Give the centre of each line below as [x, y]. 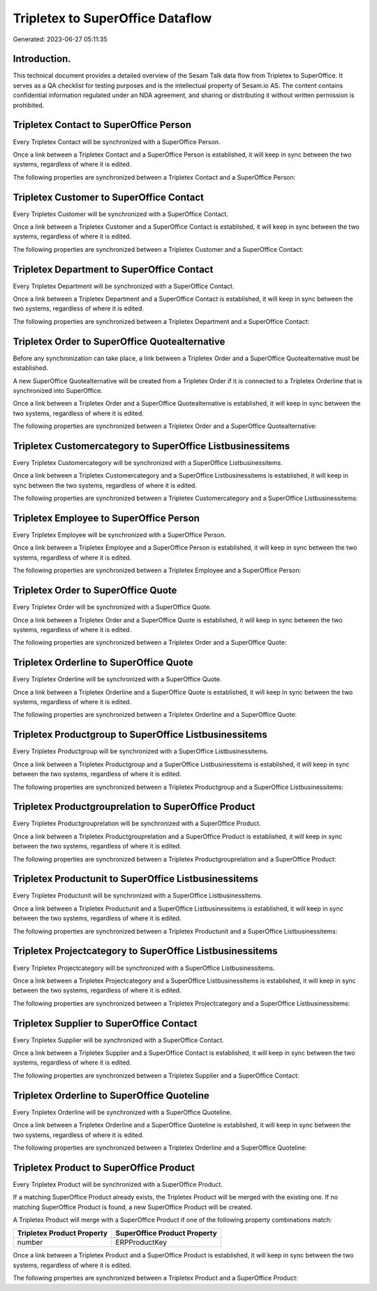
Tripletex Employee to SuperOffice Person [106, 518]
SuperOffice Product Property [167, 1233]
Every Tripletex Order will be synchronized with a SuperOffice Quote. [112, 607]
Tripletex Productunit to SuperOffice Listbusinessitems [135, 879]
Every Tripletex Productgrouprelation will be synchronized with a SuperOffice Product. [137, 823]
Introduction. [42, 59]
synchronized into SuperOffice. [58, 390]
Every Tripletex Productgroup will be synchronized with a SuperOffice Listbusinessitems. [141, 751]
